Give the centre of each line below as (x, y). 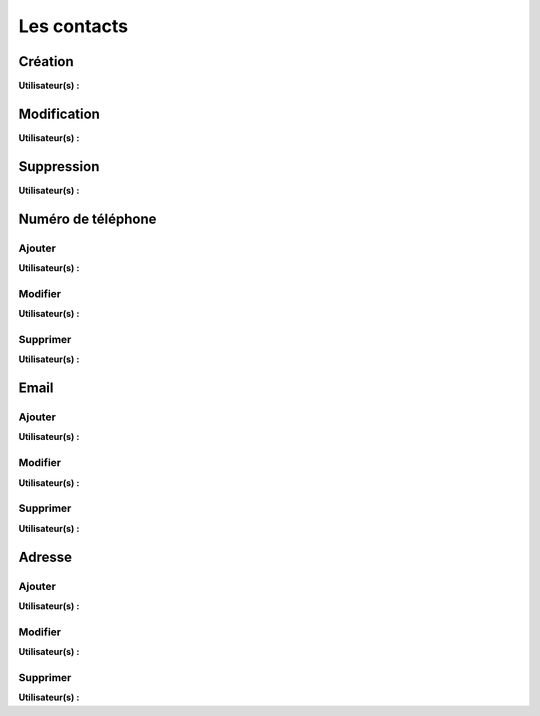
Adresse (45, 556)
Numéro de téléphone (87, 218)
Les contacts (73, 26)
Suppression (59, 166)
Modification (59, 113)
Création (46, 61)
